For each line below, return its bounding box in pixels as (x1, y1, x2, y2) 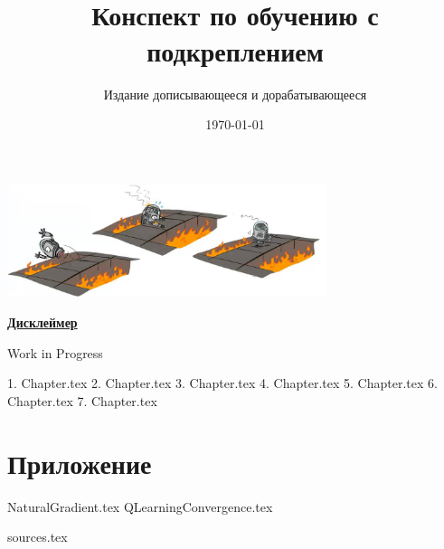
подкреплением (146, 32, 324, 69)
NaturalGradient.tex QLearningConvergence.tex (7, 497, 273, 516)
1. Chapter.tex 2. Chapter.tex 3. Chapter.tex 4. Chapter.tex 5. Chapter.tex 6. (7, 374, 438, 393)
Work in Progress (7, 343, 103, 362)
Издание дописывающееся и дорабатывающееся (103, 84, 367, 103)
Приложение (7, 444, 152, 481)
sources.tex (7, 527, 68, 546)
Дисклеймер (7, 313, 78, 331)
